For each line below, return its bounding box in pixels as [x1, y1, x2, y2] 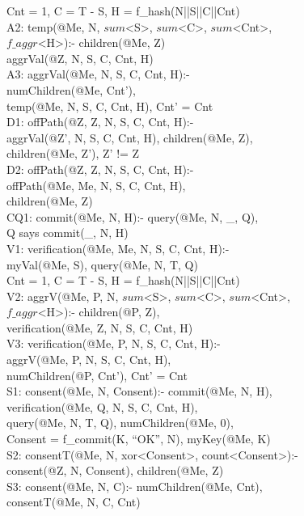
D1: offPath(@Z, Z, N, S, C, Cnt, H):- [6, 113, 194, 130]
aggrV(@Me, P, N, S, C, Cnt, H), [6, 351, 171, 368]
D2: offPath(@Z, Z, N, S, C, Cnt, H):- [6, 160, 194, 177]
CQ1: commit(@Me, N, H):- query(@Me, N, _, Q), [6, 208, 259, 225]
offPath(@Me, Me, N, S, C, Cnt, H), [6, 176, 186, 193]
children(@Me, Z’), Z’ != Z [6, 145, 140, 162]
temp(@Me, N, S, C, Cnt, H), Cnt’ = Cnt [6, 97, 213, 114]
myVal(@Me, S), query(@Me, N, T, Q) [6, 256, 198, 273]
